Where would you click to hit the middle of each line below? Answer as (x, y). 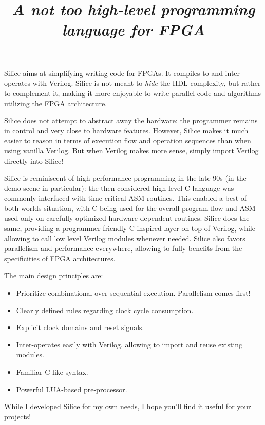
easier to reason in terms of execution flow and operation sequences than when (128, 140)
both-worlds (23, 208)
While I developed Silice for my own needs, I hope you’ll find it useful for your (128, 406)
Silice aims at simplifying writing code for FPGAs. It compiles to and (113, 73)
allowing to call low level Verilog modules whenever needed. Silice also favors (125, 238)
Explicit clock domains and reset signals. (80, 327)
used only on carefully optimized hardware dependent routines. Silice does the (127, 218)
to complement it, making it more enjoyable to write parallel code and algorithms (132, 93)
